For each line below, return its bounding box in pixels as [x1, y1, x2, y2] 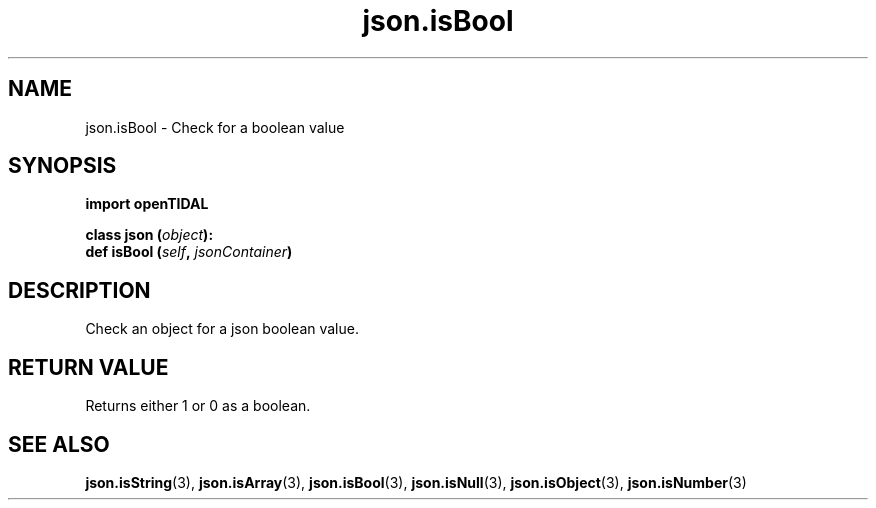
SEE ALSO [8, 431, 110, 457]
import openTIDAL [85, 195, 209, 213]
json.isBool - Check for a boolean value [85, 118, 345, 136]
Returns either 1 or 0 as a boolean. [85, 397, 311, 415]
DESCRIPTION [8, 277, 151, 303]
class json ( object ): [85, 226, 214, 244]
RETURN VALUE [8, 354, 169, 380]
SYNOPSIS [8, 153, 117, 179]
